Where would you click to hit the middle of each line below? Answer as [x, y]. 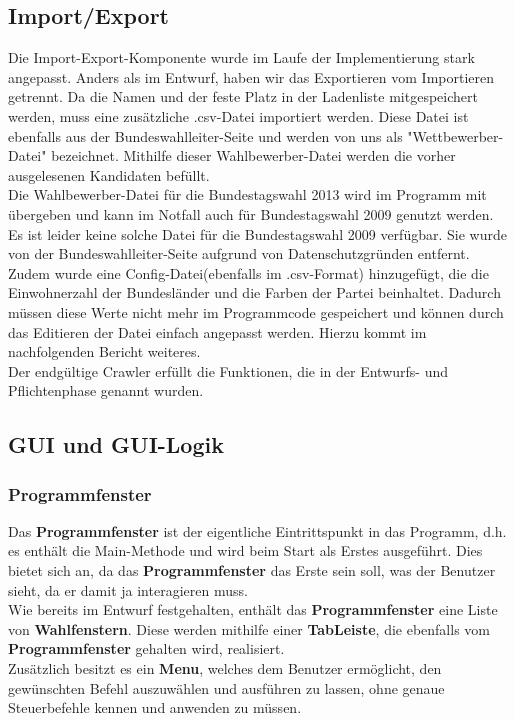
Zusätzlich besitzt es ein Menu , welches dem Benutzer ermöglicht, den [225, 668]
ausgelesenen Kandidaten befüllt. [109, 174]
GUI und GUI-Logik [116, 444]
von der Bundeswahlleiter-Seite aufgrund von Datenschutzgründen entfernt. [239, 253]
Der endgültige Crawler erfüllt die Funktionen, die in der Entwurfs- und [228, 370]
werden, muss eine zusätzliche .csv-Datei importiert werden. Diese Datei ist [238, 115]
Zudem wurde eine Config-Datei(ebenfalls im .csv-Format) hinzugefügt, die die [248, 272]
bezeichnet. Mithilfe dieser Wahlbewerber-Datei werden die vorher [253, 155]
